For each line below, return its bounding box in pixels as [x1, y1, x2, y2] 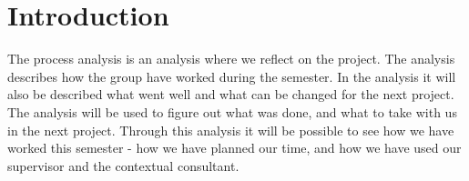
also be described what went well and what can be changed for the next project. [7, 85, 454, 104]
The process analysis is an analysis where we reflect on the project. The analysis [7, 49, 455, 68]
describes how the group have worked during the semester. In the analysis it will [7, 66, 456, 85]
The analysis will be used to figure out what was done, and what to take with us [7, 102, 457, 121]
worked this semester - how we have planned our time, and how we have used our [7, 138, 462, 157]
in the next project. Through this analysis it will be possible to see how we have [7, 120, 454, 139]
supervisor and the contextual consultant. [7, 156, 240, 175]
